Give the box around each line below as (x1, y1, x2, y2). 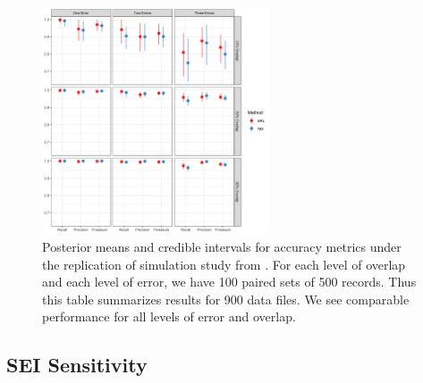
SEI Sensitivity (6, 351, 148, 379)
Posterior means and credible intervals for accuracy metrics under (42, 237, 402, 255)
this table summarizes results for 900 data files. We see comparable (42, 289, 410, 308)
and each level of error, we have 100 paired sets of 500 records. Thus (42, 272, 417, 291)
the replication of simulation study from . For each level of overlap (42, 254, 406, 273)
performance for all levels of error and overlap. (42, 307, 296, 326)
